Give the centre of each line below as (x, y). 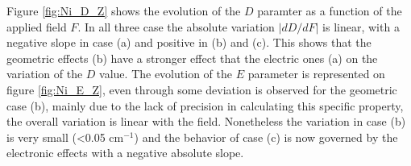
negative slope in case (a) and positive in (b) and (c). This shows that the (189, 42)
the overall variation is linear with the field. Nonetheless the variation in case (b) (206, 121)
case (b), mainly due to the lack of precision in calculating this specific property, (205, 105)
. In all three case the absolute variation (176, 26)
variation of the (45, 74)
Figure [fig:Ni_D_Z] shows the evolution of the (124, 10)
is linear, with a (361, 26)
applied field (37, 26)
